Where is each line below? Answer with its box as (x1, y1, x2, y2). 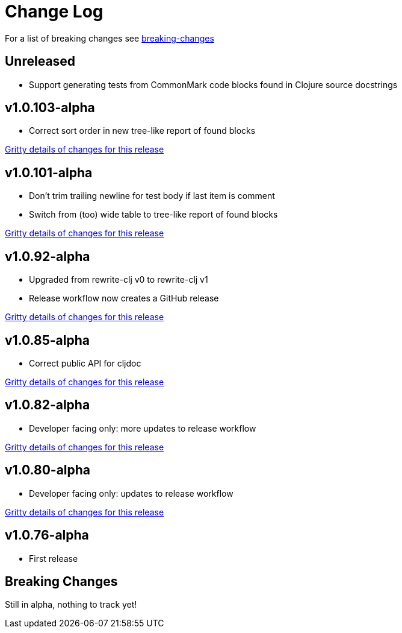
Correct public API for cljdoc (29, 357, 141, 368)
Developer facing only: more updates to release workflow (29, 423, 256, 433)
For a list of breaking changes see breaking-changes (5, 33, 214, 43)
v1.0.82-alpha (5, 397, 90, 413)
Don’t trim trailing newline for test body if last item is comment (29, 191, 275, 201)
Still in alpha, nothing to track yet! (5, 599, 137, 610)
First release (29, 553, 78, 564)
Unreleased (5, 54, 76, 69)
